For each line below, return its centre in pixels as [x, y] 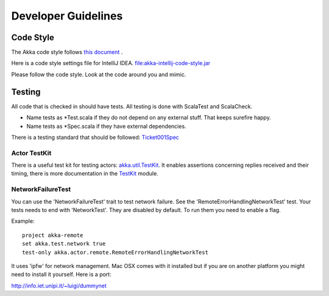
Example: [23, 221]
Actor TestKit [31, 153]
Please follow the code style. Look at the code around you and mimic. [99, 74]
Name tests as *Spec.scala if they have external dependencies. [106, 126]
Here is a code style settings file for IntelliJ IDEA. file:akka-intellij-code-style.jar [111, 63]
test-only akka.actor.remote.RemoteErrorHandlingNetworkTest [115, 252]
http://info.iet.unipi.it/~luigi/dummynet [59, 286]
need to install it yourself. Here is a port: [62, 275]
